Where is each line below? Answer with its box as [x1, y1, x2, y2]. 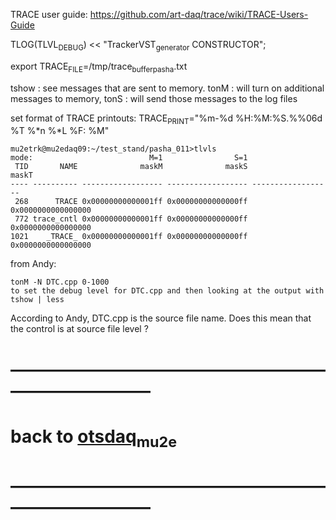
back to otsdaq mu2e [10, 425, 178, 451]
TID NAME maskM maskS [14, 162, 248, 172]
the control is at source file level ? [10, 323, 149, 335]
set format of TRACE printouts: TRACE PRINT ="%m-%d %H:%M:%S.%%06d [10, 112, 323, 126]
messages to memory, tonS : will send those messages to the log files [10, 92, 298, 104]
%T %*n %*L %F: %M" [10, 125, 110, 137]
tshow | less [10, 295, 65, 305]
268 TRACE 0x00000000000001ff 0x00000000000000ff [14, 197, 248, 207]
